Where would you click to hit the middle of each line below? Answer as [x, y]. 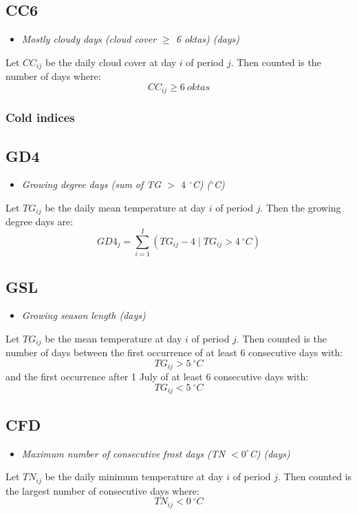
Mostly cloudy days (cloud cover [89, 39]
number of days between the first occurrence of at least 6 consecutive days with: [174, 352]
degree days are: [40, 222]
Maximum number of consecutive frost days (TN [123, 453]
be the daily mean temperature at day [125, 207]
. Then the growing [301, 207]
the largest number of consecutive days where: [102, 490]
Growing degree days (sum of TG [91, 184]
